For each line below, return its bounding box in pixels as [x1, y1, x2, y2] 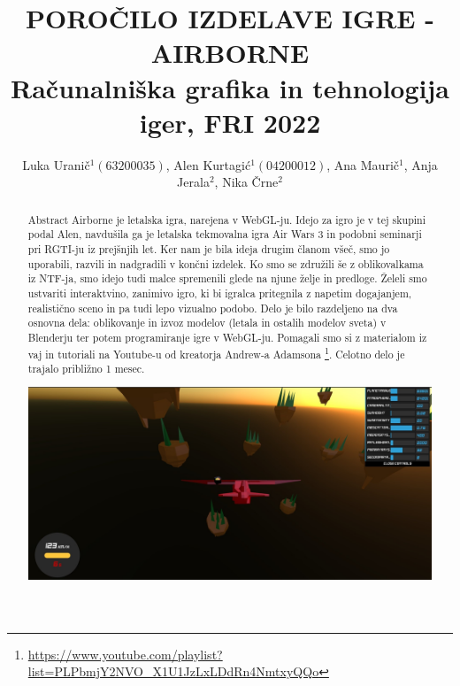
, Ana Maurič [326, 155, 399, 173]
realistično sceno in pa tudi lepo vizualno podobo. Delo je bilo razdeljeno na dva [27, 300, 398, 315]
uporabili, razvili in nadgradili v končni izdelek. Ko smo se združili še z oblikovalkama [27, 256, 424, 271]
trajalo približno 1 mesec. [27, 361, 145, 376]
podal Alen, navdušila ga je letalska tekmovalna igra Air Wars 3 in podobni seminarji [27, 227, 422, 242]
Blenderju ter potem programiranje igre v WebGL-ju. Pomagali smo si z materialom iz [27, 329, 427, 344]
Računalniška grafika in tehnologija [11, 69, 449, 105]
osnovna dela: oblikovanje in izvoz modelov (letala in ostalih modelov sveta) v [27, 315, 387, 330]
